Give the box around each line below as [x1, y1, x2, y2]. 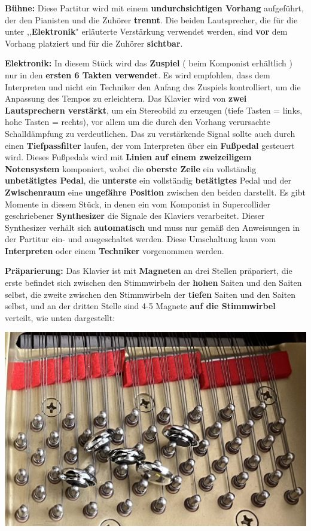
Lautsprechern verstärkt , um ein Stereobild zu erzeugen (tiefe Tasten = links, [5, 103, 303, 116]
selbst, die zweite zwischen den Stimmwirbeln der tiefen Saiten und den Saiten [5, 288, 296, 300]
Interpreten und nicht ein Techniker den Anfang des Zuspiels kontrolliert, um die [5, 80, 301, 93]
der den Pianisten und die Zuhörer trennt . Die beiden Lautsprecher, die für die [5, 13, 298, 26]
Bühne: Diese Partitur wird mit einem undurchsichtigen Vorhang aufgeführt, [5, 2, 304, 14]
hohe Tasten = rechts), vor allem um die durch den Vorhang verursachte [5, 115, 270, 128]
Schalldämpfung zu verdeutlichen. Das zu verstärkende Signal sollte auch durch [5, 127, 295, 139]
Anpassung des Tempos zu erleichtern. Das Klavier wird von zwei [5, 92, 247, 105]
